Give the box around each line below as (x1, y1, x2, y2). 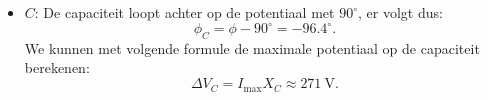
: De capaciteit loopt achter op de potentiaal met (34, 2, 335, 22)
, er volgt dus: (357, 2, 443, 22)
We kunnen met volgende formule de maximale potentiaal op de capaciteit (24, 37, 480, 58)
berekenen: (24, 57, 90, 78)
